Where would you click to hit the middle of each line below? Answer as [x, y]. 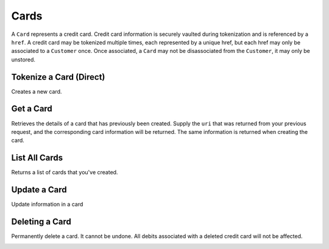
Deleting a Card [41, 221]
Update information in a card [47, 205]
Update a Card [39, 190]
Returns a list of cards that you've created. [65, 172]
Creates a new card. [37, 91]
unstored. [23, 59]
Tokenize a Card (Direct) [58, 77]
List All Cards [37, 158]
